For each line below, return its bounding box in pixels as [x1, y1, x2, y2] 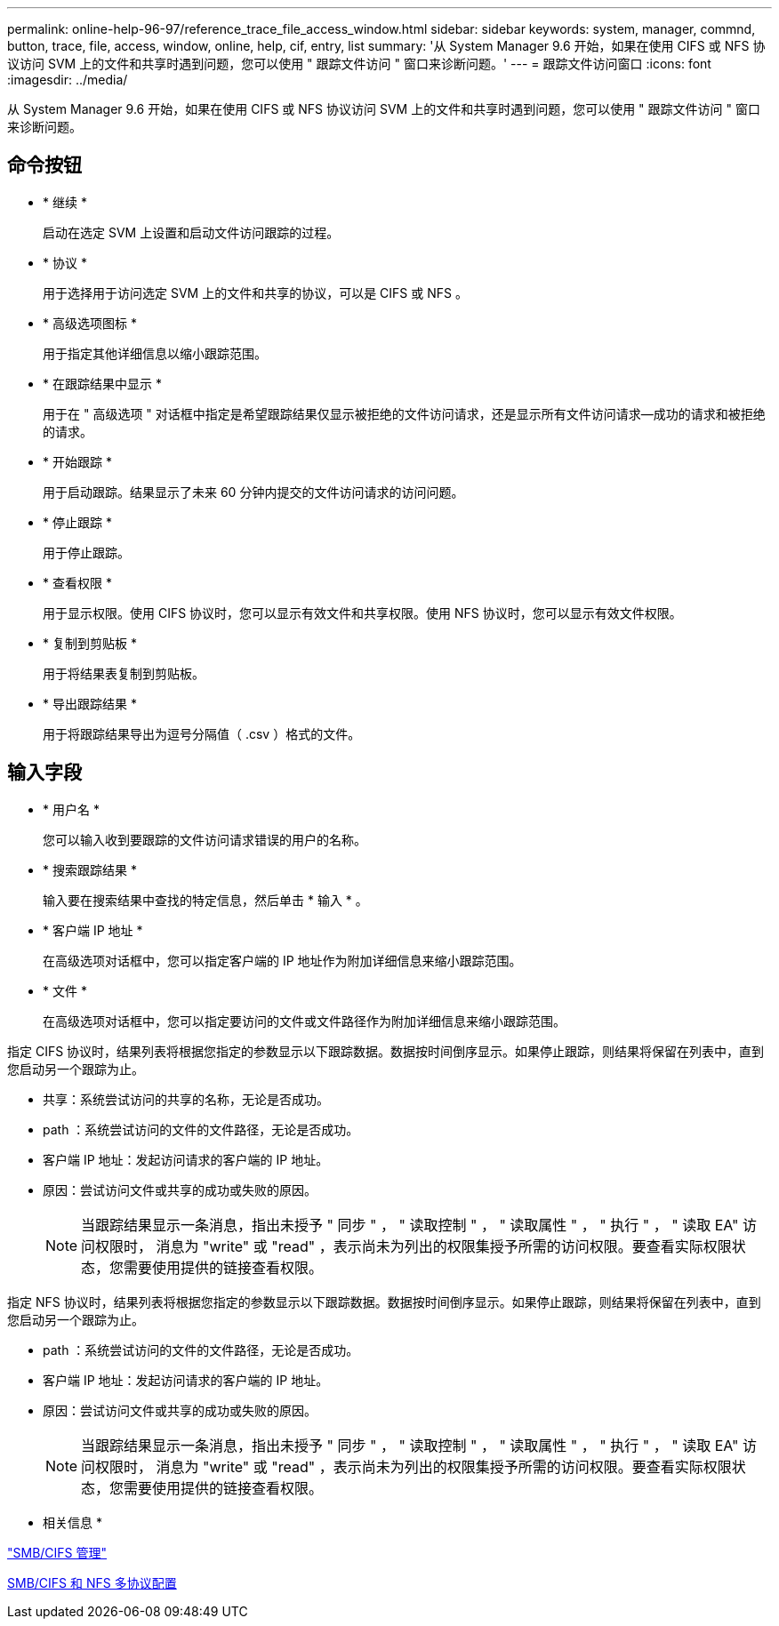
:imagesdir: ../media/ [7, 72, 128, 87]
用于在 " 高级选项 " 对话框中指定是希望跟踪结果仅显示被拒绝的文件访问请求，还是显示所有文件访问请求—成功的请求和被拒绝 [43, 405, 766, 421]
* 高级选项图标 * [43, 315, 137, 331]
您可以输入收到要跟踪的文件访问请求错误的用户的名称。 [43, 831, 366, 847]
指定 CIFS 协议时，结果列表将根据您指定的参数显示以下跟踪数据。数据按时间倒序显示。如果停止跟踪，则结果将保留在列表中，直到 [7, 1043, 765, 1059]
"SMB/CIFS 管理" [7, 1544, 108, 1560]
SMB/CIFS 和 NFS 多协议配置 [7, 1574, 177, 1590]
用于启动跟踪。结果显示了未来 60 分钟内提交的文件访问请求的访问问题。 [43, 484, 464, 500]
